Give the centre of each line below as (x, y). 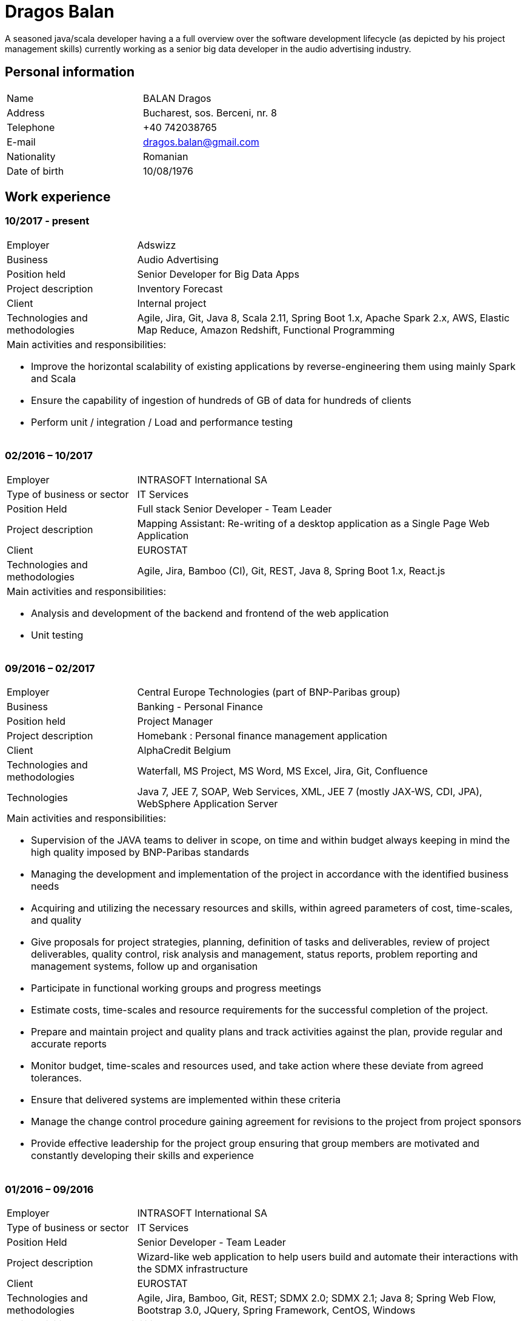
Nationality (31, 156)
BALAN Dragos (177, 98)
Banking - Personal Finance (200, 707)
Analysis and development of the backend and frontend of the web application (210, 613)
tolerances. (56, 1078)
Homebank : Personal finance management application (262, 736)
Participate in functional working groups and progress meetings (176, 988)
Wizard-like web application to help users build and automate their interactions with (328, 1257)
